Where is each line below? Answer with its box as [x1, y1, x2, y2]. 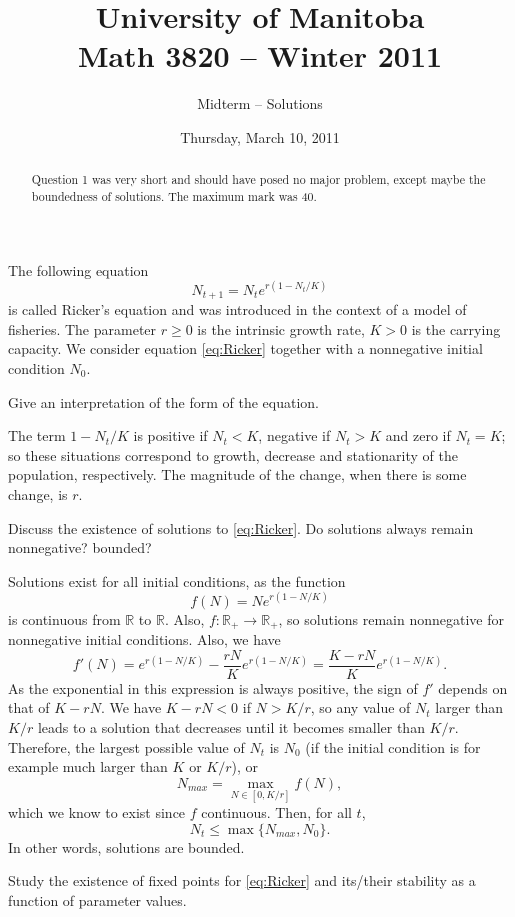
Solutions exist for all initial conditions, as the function [8, 570, 346, 591]
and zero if [385, 425, 451, 446]
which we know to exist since [8, 802, 186, 823]
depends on [438, 677, 508, 698]
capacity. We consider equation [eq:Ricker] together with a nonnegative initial [8, 338, 483, 359]
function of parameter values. [8, 889, 187, 910]
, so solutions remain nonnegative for [278, 608, 505, 629]
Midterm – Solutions [197, 93, 323, 114]
